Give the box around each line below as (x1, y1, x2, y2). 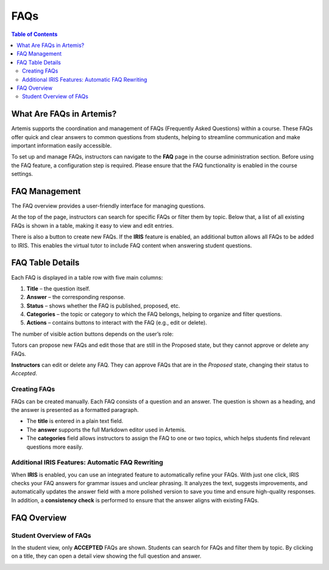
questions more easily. (26, 443, 83, 450)
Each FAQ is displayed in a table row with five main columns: (11, 273, 163, 281)
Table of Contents (11, 31, 58, 38)
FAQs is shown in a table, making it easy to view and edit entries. (11, 222, 174, 229)
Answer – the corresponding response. (26, 294, 126, 301)
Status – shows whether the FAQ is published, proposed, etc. (26, 302, 180, 309)
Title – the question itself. (26, 284, 91, 292)
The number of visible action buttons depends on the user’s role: (11, 330, 174, 337)
